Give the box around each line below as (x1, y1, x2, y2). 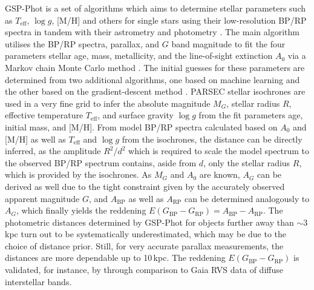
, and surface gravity (97, 109, 174, 121)
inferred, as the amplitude (5, 144, 101, 157)
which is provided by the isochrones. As (5, 168, 152, 181)
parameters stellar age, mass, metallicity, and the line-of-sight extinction (5, 49, 273, 62)
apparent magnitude (5, 192, 80, 204)
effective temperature (5, 109, 83, 121)
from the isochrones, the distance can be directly (122, 132, 303, 145)
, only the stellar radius (203, 156, 290, 169)
